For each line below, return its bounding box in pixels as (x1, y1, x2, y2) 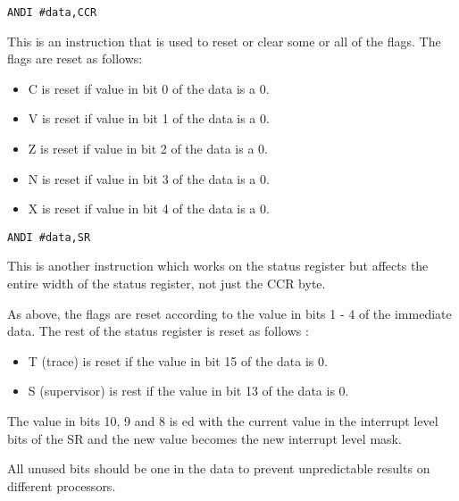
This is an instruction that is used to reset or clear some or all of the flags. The (7, 31, 441, 50)
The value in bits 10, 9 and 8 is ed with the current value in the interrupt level (7, 412, 438, 430)
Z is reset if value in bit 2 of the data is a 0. (28, 139, 268, 158)
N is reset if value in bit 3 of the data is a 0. (28, 169, 270, 188)
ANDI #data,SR (7, 230, 91, 244)
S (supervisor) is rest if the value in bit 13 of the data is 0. (28, 381, 349, 400)
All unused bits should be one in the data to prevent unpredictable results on (7, 459, 430, 478)
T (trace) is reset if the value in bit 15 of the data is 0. (28, 351, 328, 370)
